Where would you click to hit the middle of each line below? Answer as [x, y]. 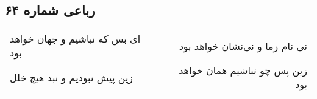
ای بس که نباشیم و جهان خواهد [75, 39]
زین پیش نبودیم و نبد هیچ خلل [72, 77]
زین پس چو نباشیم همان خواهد [243, 70]
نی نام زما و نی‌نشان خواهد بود [243, 46]
